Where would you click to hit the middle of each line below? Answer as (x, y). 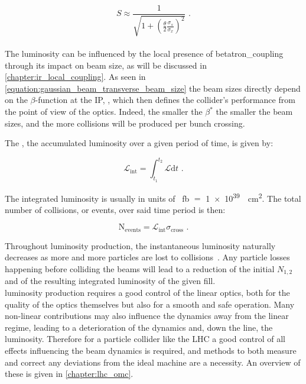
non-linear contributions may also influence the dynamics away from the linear (147, 316)
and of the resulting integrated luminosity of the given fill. (110, 281)
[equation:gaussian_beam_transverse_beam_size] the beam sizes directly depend (153, 88)
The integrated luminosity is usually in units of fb (97, 198)
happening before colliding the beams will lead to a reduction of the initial (140, 268)
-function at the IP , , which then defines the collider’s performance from (165, 100)
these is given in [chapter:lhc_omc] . (69, 374)
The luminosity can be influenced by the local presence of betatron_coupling (144, 54)
